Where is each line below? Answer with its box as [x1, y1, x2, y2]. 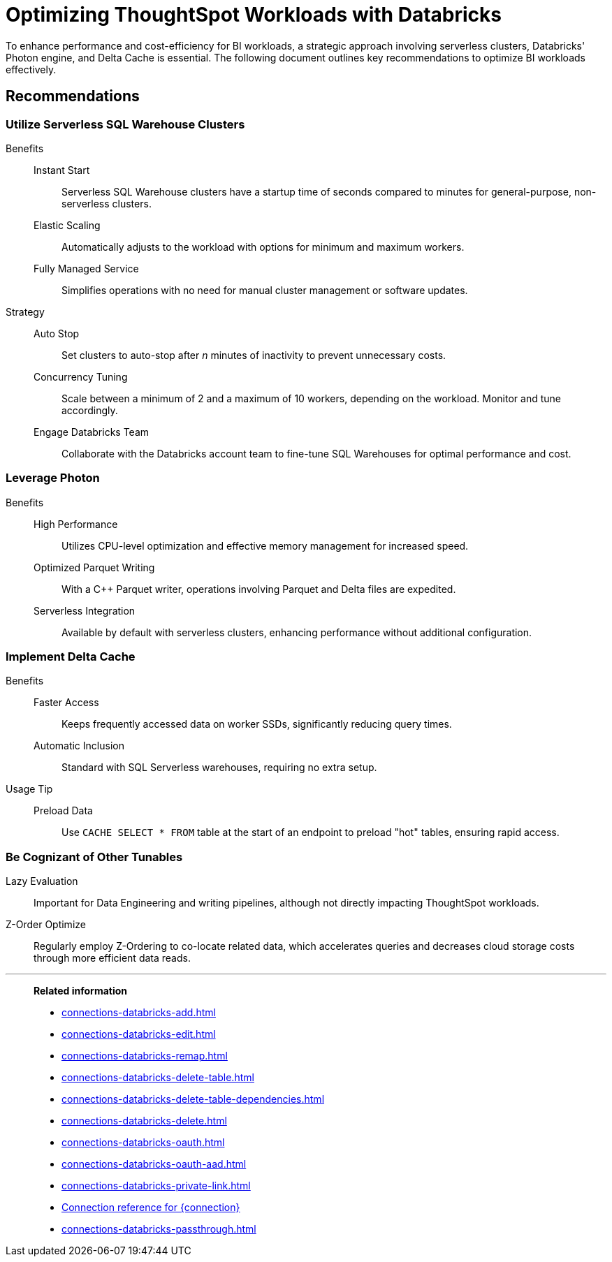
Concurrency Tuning [34, 370, 128, 383]
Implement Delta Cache [6, 650, 136, 664]
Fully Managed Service [34, 262, 139, 274]
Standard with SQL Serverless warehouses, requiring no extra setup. [61, 761, 377, 774]
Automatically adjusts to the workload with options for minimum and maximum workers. [61, 240, 465, 253]
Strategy [6, 305, 45, 318]
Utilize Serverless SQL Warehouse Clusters [6, 117, 245, 131]
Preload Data [34, 805, 93, 817]
